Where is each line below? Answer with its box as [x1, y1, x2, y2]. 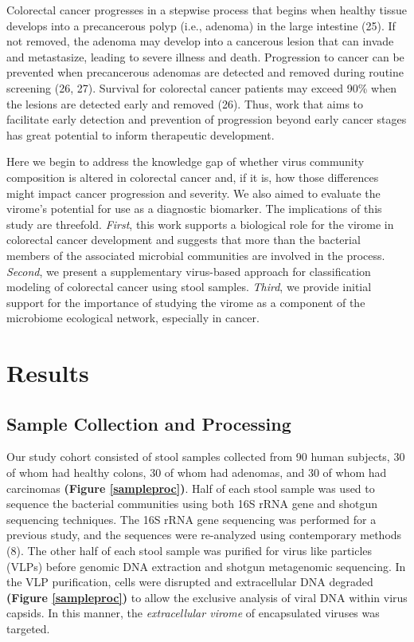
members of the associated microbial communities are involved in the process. [6, 246, 385, 263]
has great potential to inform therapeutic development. [6, 126, 275, 143]
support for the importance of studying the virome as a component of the [6, 293, 365, 310]
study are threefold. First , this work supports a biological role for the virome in [6, 215, 394, 232]
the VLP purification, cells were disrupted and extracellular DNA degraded [6, 573, 373, 590]
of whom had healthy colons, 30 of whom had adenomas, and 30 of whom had [6, 464, 387, 481]
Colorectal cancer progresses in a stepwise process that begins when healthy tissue [6, 2, 407, 18]
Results [6, 356, 89, 389]
